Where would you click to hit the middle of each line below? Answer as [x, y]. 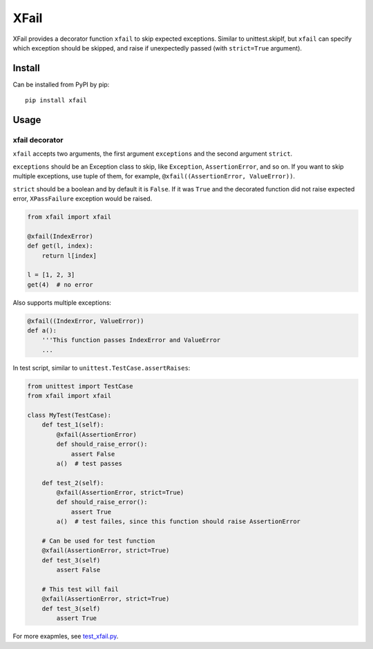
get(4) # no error [60, 284]
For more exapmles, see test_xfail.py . [66, 637]
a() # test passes [89, 463]
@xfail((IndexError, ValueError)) [86, 321]
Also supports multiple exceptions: [62, 302]
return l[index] [69, 255]
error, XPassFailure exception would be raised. [83, 198]
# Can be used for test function [98, 541]
